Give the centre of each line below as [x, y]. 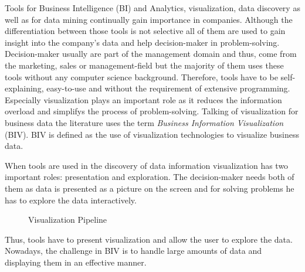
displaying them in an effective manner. [76, 262]
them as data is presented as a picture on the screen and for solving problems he [150, 188]
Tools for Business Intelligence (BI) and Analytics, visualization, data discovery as [152, 8]
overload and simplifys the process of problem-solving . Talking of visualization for [152, 111]
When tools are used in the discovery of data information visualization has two [147, 165]
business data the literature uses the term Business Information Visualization [144, 122]
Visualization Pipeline [68, 220]
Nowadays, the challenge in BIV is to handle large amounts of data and [133, 251]
